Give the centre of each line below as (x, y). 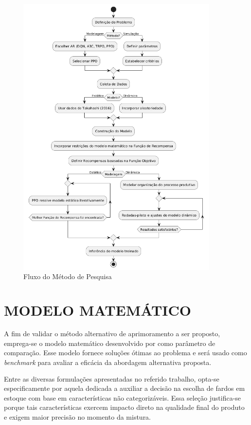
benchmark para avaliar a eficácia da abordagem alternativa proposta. (108, 362)
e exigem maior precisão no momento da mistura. (78, 416)
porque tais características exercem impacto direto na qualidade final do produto (124, 407)
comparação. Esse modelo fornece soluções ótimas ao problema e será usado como (125, 353)
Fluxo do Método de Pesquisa (68, 276)
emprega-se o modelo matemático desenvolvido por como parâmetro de (110, 343)
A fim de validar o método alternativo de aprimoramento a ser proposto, (112, 334)
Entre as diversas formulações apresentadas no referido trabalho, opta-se (112, 378)
